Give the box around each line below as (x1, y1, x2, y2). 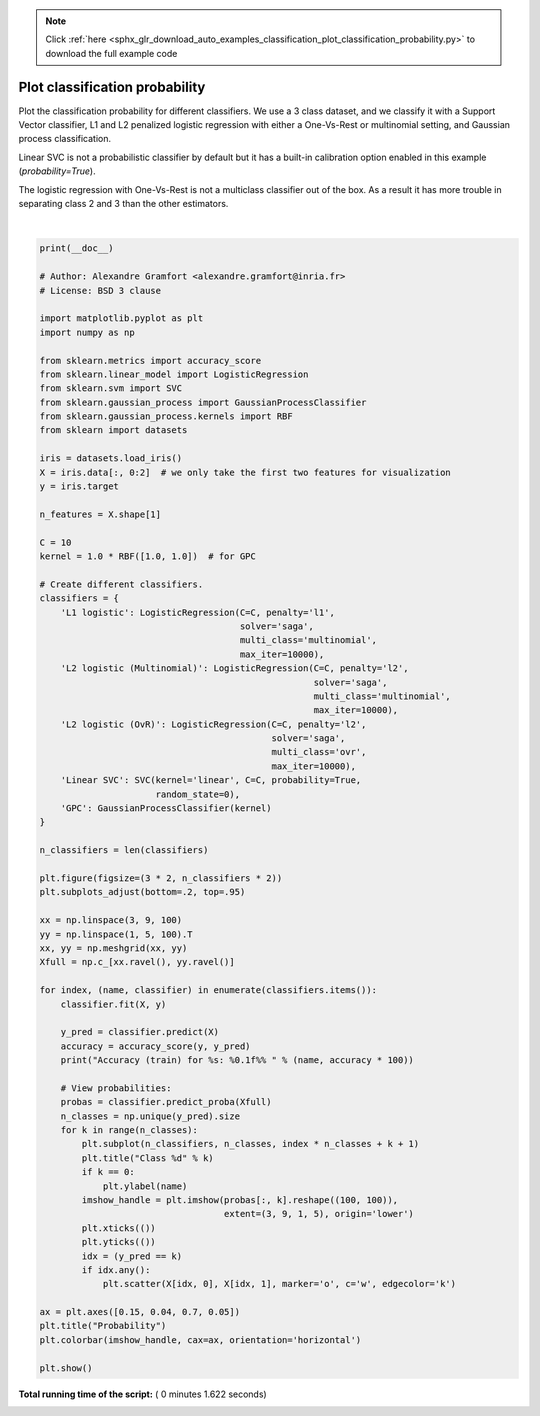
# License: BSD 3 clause (39, 285, 162, 296)
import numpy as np (39, 326, 135, 338)
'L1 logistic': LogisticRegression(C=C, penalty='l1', (60, 606, 335, 618)
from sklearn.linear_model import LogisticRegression (39, 368, 309, 380)
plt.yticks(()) (81, 1236, 157, 1248)
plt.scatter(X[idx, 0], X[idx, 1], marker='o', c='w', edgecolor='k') (102, 1278, 457, 1290)
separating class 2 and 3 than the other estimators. (18, 198, 229, 210)
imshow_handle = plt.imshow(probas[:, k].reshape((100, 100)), (81, 1194, 399, 1205)
